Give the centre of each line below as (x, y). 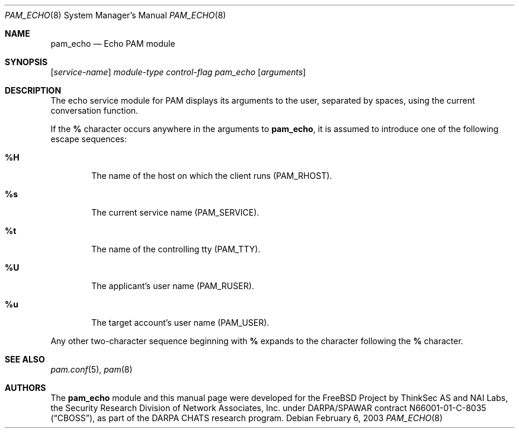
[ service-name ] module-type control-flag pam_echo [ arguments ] (178, 72)
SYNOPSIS (26, 62)
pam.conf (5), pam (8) (92, 369)
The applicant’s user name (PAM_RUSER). (173, 286)
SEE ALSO (25, 359)
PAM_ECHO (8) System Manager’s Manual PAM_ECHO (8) (116, 15)
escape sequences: (89, 139)
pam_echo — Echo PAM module (113, 44)
